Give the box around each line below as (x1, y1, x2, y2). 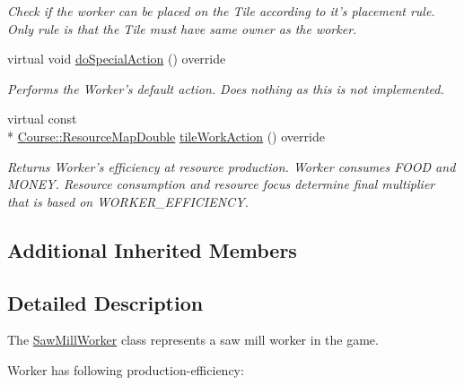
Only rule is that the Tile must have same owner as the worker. (7, 19, 357, 38)
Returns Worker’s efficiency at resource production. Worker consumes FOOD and (7, 157, 456, 175)
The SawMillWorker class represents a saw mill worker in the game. (7, 330, 379, 349)
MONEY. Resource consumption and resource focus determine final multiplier (7, 175, 435, 193)
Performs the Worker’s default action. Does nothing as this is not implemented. (7, 79, 444, 98)
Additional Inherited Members (7, 235, 297, 263)
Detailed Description (7, 288, 204, 316)
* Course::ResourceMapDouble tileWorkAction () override (7, 126, 325, 145)
